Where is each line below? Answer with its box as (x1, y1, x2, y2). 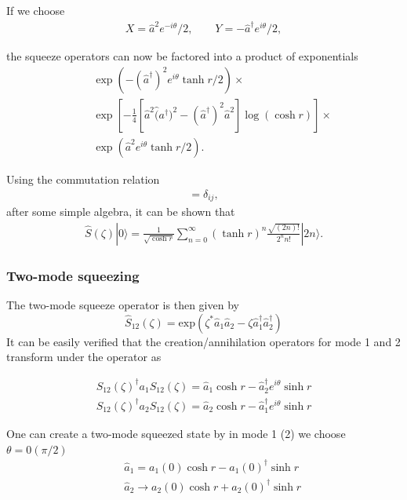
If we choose (6, 2, 65, 18)
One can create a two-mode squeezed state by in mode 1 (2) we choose (6, 425, 346, 442)
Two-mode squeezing (6, 265, 140, 285)
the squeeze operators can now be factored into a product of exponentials (6, 48, 358, 64)
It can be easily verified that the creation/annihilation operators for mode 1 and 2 (6, 333, 401, 349)
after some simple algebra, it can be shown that (6, 203, 235, 220)
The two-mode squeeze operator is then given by (6, 296, 239, 312)
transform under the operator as (6, 349, 162, 365)
